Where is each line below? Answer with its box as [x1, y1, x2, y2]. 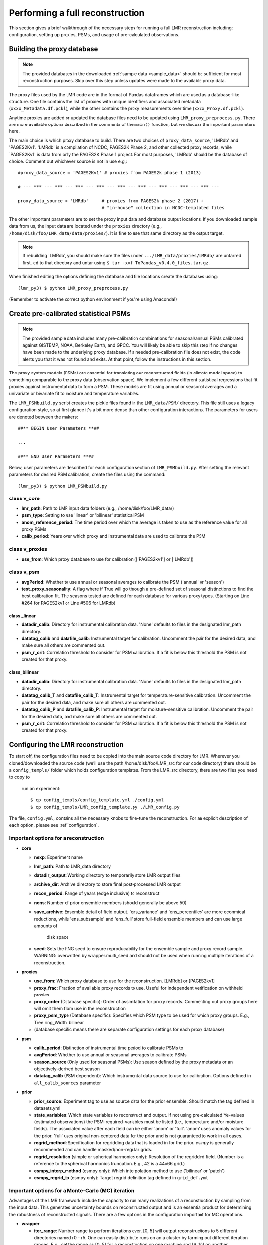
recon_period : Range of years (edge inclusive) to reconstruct [34, 890, 160, 896]
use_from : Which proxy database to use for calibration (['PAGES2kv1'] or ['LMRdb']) [21, 556, 194, 562]
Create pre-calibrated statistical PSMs [9, 309, 131, 318]
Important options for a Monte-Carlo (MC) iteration [9, 1187, 134, 1194]
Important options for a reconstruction [9, 835, 104, 842]
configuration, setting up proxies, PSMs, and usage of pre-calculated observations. [9, 31, 180, 37]
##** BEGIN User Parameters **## [18, 425, 99, 431]
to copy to [9, 774, 30, 780]
